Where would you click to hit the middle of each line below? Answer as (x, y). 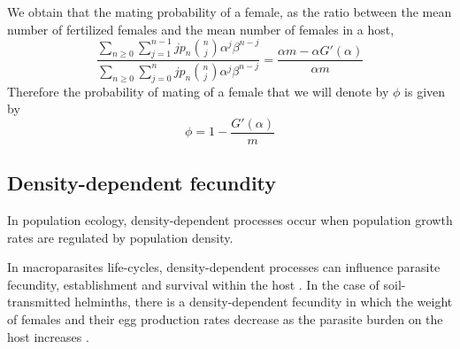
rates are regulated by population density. (120, 237)
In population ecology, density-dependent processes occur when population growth (230, 220)
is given (425, 91)
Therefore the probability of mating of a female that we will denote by (198, 91)
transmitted (39, 302)
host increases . (48, 336)
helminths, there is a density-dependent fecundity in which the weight (264, 302)
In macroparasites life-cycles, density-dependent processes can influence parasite (224, 267)
